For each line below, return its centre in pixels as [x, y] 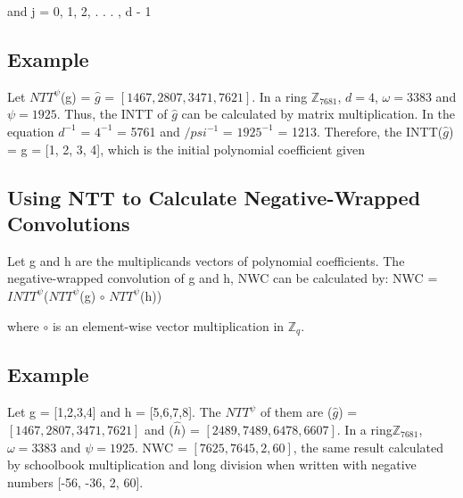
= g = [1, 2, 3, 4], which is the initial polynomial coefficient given [186, 149]
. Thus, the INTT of [112, 114]
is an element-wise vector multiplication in [168, 325]
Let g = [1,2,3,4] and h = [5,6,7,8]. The [114, 412]
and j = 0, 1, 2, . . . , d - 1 [79, 11]
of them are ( [296, 412]
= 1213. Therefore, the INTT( [360, 131]
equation [31, 131]
